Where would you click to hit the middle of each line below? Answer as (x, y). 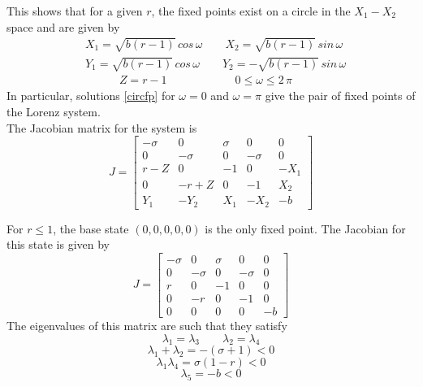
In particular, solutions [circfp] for (91, 96)
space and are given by (63, 26)
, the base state (91, 228)
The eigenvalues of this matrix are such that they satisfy (147, 326)
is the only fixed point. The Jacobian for (305, 228)
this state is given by (58, 244)
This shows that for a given (75, 11)
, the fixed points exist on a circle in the (251, 11)
